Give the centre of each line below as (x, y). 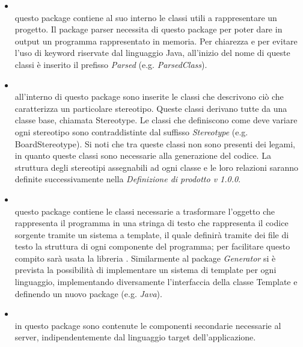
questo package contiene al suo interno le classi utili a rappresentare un (146, 17)
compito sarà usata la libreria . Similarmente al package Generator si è (145, 258)
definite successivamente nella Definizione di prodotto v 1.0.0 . (128, 179)
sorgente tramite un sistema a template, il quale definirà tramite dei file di (152, 234)
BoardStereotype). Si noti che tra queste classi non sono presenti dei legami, (155, 143)
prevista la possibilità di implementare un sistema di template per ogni (145, 270)
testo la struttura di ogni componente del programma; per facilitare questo (152, 246)
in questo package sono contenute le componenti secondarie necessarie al (148, 325)
